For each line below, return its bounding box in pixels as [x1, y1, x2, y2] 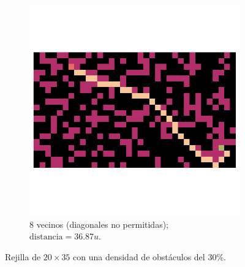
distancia [29, 233, 63, 242]
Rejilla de [5, 250, 41, 263]
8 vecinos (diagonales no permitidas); [29, 217, 168, 230]
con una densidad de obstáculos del [73, 250, 205, 263]
